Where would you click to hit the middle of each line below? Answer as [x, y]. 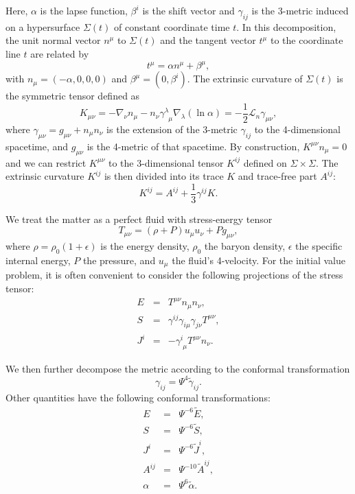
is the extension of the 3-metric [172, 129]
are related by [60, 53]
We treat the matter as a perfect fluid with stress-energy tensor [139, 219]
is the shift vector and [188, 10]
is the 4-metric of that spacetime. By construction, [193, 146]
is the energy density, [145, 246]
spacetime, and [37, 146]
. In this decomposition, [286, 26]
